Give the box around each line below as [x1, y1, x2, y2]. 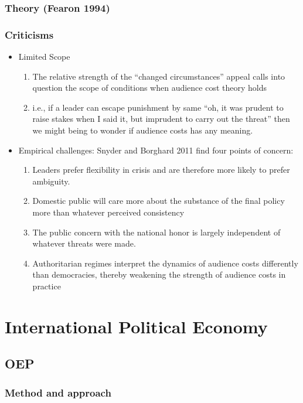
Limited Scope [18, 50, 70, 63]
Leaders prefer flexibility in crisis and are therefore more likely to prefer [32, 163, 290, 176]
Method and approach [5, 385, 111, 399]
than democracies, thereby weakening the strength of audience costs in [32, 268, 286, 281]
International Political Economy [5, 314, 268, 338]
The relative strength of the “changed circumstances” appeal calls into [32, 70, 285, 82]
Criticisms [5, 27, 54, 42]
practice [32, 279, 61, 292]
